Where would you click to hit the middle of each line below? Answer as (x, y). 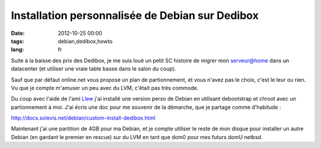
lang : (18, 50)
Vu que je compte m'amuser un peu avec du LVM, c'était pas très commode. (105, 88)
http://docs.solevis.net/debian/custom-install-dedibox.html (83, 118)
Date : (18, 33)
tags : (18, 41)
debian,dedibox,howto (85, 41)
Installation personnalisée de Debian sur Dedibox (135, 15)
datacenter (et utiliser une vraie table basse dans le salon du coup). (94, 69)
